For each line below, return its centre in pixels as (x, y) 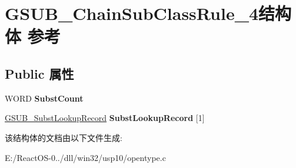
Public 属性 (39, 73)
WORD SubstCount (44, 98)
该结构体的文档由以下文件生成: (64, 137)
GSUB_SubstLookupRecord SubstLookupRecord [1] (105, 118)
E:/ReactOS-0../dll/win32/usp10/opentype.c (85, 157)
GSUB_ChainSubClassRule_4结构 (148, 13)
